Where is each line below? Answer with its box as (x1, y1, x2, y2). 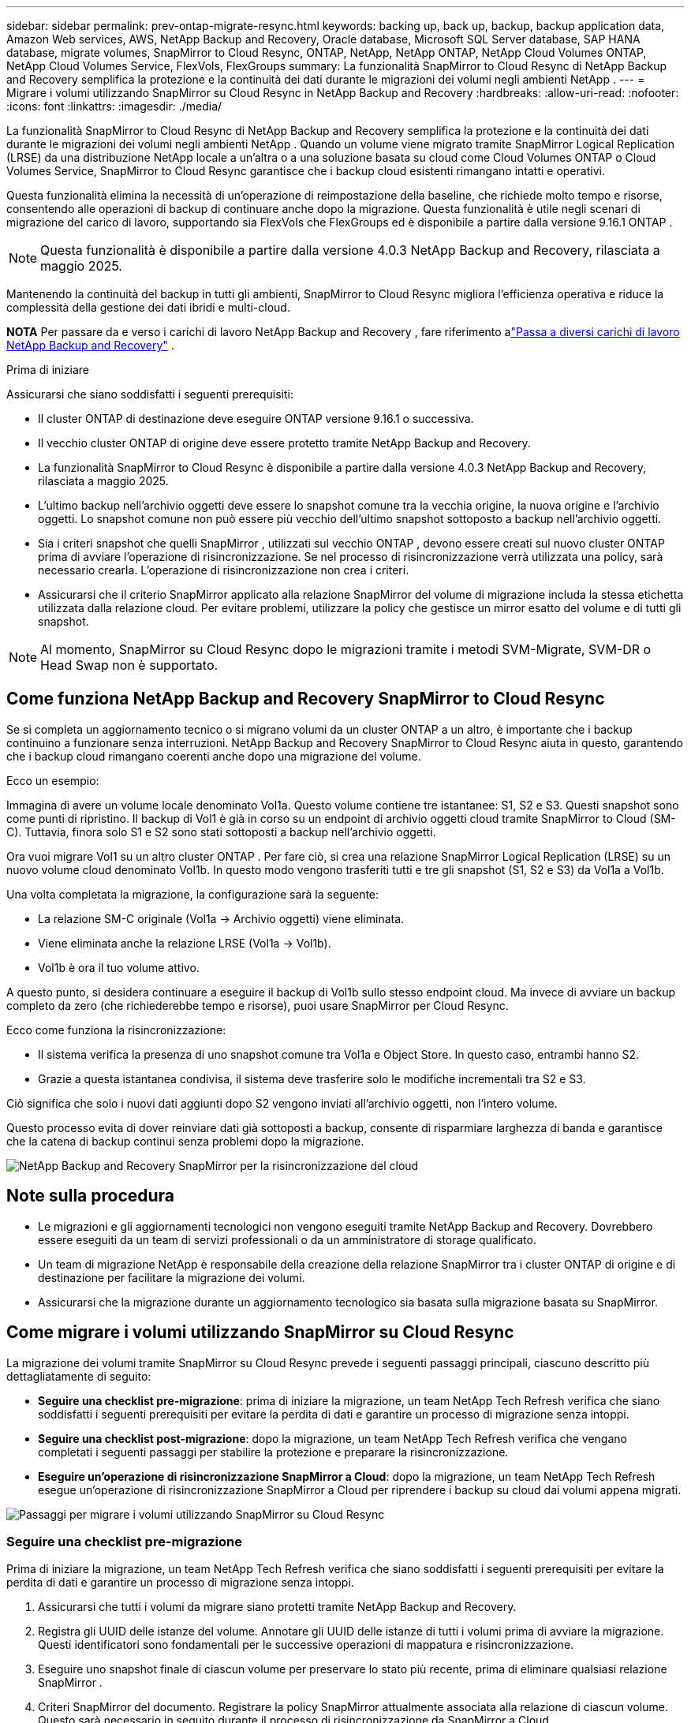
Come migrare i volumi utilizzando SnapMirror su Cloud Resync (6, 1322, 514, 1343)
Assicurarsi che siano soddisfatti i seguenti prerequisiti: (6, 387, 293, 401)
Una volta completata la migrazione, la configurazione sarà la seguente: (6, 887, 379, 901)
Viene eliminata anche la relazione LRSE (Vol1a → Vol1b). (38, 936, 331, 950)
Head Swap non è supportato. (40, 657, 219, 673)
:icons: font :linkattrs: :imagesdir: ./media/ (6, 99, 222, 113)
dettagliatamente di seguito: (6, 1369, 151, 1383)
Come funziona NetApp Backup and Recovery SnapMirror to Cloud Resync (6, 689, 605, 709)
